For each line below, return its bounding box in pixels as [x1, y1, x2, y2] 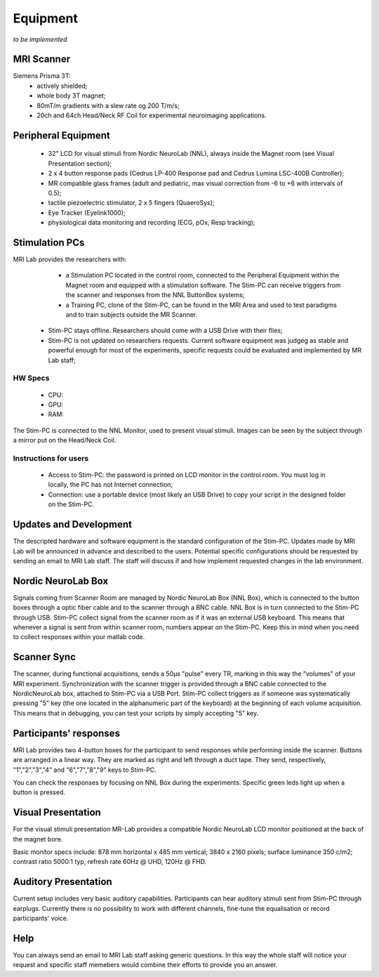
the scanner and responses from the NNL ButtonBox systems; [65, 291, 245, 299]
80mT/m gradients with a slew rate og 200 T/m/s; [36, 101, 180, 110]
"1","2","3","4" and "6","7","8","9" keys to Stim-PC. [13, 766, 157, 774]
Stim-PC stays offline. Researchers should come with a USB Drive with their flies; [48, 327, 284, 335]
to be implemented [13, 35, 67, 44]
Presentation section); [48, 159, 112, 168]
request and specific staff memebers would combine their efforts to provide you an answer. [13, 961, 278, 969]
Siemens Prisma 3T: [13, 72, 71, 80]
